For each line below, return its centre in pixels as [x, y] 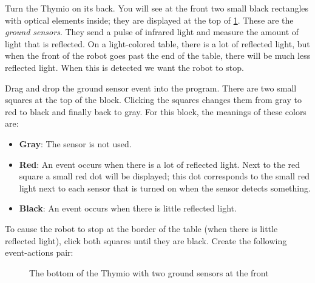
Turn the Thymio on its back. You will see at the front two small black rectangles [157, 8]
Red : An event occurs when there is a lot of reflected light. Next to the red [160, 164]
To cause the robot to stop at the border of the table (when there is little [141, 228]
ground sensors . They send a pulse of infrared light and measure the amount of [152, 32]
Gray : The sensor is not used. [75, 143]
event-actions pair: [39, 252]
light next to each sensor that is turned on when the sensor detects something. [165, 188]
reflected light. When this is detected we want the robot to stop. [124, 67]
